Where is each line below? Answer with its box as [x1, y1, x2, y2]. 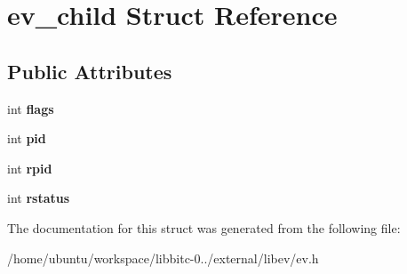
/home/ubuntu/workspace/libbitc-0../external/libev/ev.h [7, 248, 319, 267]
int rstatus [7, 189, 70, 207]
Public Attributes [7, 57, 172, 85]
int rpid [7, 158, 52, 177]
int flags [7, 99, 54, 117]
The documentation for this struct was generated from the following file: [7, 218, 401, 237]
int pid [7, 129, 46, 148]
